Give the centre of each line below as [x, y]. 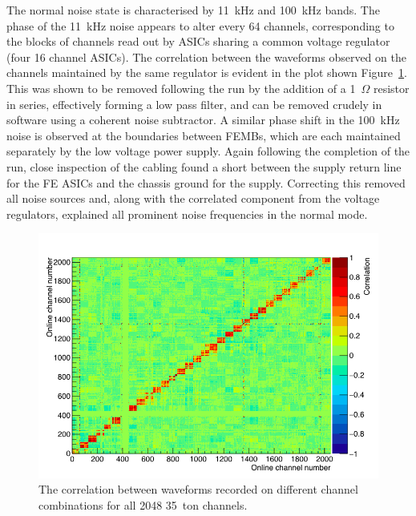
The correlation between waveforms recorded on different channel [198, 489]
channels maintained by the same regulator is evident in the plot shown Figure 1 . [207, 73]
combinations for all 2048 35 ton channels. [143, 504]
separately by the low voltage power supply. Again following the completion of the [208, 151]
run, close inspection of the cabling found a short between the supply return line [204, 166]
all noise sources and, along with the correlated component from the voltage [193, 198]
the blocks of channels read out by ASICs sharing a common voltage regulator [198, 41]
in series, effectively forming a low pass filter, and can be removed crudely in [194, 104]
